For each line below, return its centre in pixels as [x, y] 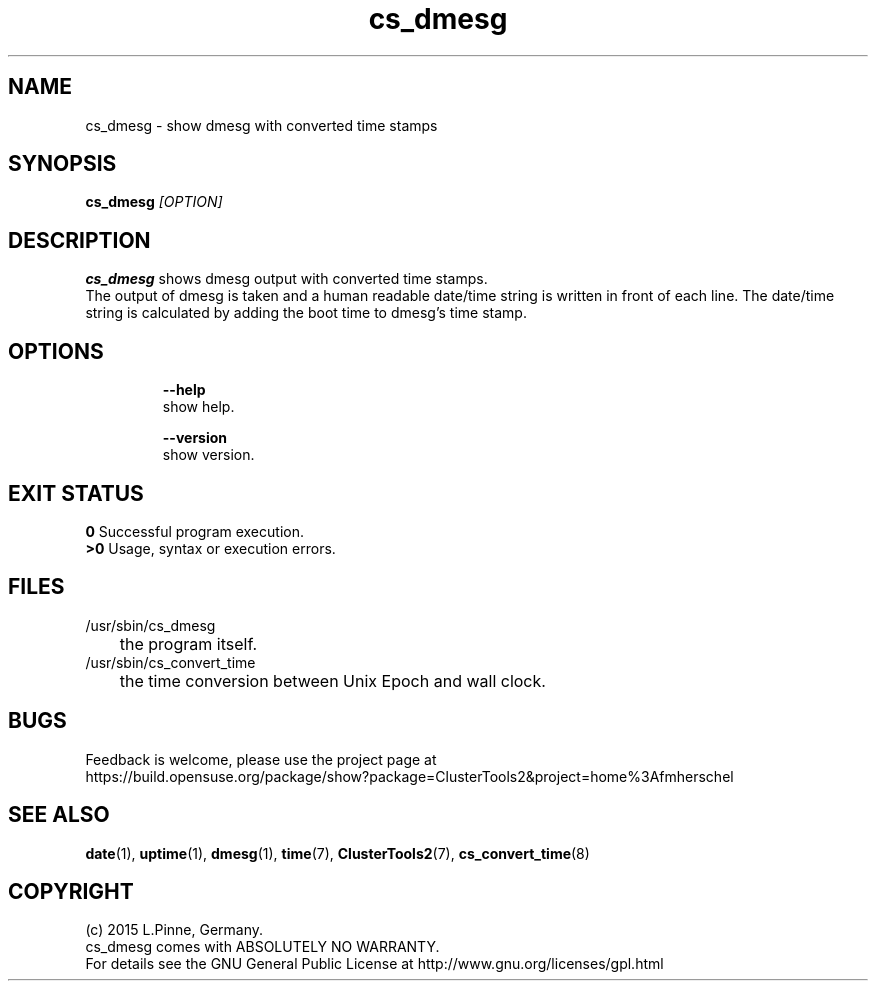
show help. [198, 407]
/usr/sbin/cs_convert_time [170, 662]
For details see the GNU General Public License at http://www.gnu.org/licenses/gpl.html [374, 964]
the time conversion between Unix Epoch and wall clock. [332, 680]
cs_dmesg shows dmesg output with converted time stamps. [286, 279]
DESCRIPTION [79, 240]
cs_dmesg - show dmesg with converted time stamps [261, 125]
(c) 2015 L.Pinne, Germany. [174, 930]
